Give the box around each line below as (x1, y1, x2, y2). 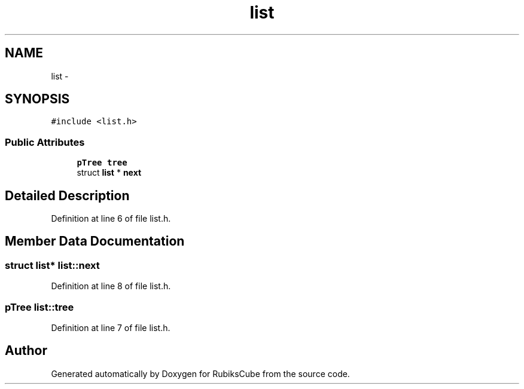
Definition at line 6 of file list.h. (51, 213, 171, 224)
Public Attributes (5, 136, 85, 148)
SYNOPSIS (5, 91, 70, 107)
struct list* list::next (5, 259, 100, 271)
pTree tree (77, 158, 127, 168)
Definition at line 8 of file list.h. (51, 281, 171, 292)
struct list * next (77, 167, 142, 178)
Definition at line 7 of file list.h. (51, 323, 170, 333)
